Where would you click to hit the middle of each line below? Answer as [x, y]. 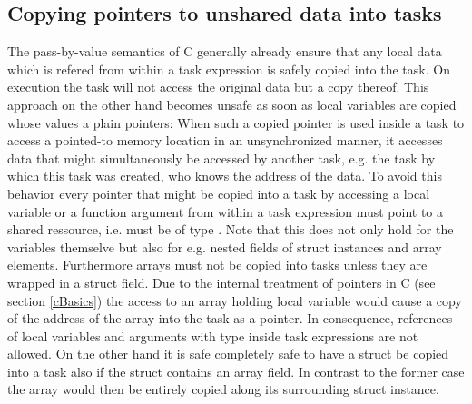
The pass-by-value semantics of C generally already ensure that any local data [225, 51]
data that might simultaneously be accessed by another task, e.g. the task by [221, 158]
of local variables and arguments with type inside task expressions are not [213, 335]
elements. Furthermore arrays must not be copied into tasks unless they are [217, 265]
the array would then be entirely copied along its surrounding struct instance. [223, 389]
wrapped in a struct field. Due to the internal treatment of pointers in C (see [221, 282]
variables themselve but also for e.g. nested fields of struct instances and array [225, 246]
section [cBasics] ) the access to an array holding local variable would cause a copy [235, 300]
